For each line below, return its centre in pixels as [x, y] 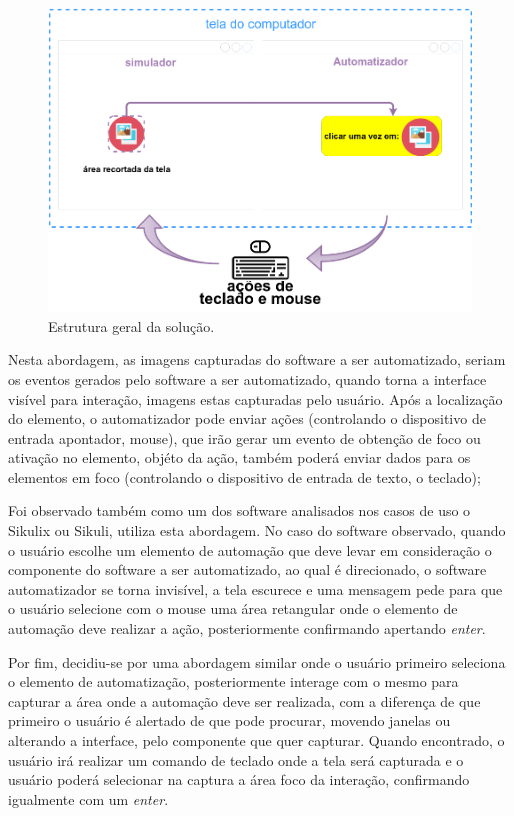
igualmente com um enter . [88, 798]
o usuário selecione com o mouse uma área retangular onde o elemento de [233, 608]
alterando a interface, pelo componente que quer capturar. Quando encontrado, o [256, 740]
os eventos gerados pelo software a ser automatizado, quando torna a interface [247, 378]
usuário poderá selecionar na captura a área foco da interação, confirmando [239, 779]
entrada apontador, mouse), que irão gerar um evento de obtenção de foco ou [244, 437]
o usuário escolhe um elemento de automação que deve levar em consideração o [250, 549]
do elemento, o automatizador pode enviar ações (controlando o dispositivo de [247, 418]
